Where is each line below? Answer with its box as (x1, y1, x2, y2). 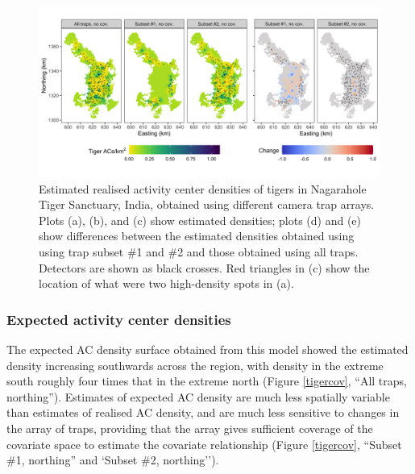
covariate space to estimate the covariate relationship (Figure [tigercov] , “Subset (6, 435, 402, 452)
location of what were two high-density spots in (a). (39, 275, 294, 292)
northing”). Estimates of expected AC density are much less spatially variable (6, 388, 390, 405)
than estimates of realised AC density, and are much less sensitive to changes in (6, 404, 400, 421)
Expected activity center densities (6, 309, 231, 329)
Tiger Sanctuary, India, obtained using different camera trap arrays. (39, 196, 375, 213)
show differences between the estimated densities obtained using (39, 227, 355, 244)
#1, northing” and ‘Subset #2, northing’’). (6, 451, 219, 468)
